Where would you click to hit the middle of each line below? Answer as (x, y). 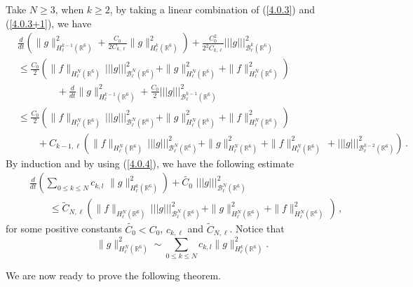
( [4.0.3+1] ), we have (49, 23)
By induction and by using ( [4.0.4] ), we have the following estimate (150, 163)
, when (69, 9)
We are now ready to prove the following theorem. (113, 275)
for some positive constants (64, 229)
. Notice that (257, 229)
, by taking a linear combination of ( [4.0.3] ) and (212, 9)
